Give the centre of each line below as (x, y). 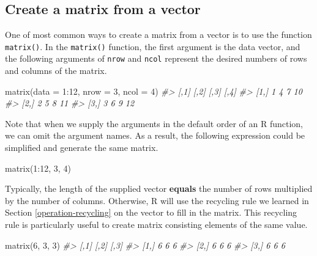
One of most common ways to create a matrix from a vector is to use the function (158, 35)
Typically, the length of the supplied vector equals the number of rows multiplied (159, 188)
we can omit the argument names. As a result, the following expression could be (155, 135)
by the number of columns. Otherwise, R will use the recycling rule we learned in (157, 200)
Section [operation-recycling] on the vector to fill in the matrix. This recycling (151, 212)
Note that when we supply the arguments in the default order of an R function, (154, 123)
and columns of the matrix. (56, 71)
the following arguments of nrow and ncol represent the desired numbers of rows (156, 58)
